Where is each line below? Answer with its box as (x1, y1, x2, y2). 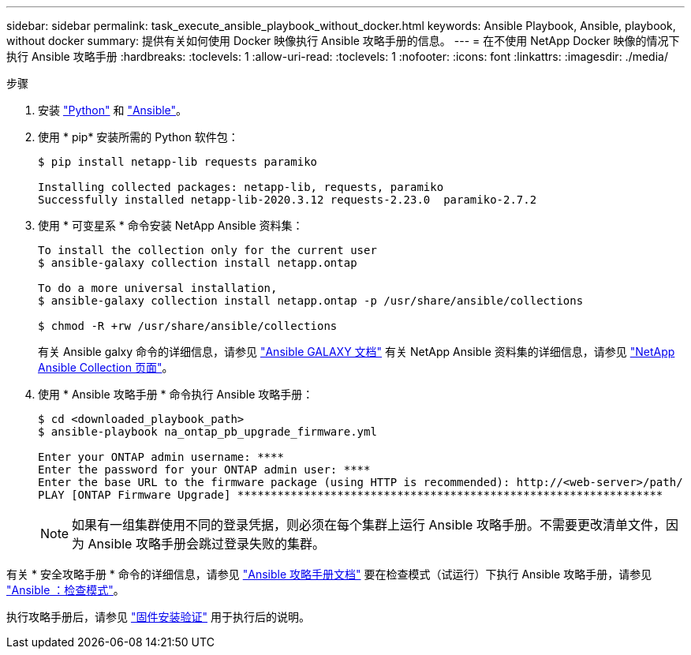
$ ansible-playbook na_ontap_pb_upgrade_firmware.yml (38, 425, 377, 438)
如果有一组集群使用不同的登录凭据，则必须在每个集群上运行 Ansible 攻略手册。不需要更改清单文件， (72, 517, 666, 533)
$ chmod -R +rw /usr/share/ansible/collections (38, 320, 338, 332)
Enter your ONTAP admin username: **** (38, 451, 284, 463)
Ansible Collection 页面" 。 (38, 361, 174, 374)
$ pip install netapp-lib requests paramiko (38, 155, 318, 168)
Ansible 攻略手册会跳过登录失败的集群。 (88, 536, 325, 552)
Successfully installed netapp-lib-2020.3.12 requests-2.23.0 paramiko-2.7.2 (38, 193, 537, 206)
